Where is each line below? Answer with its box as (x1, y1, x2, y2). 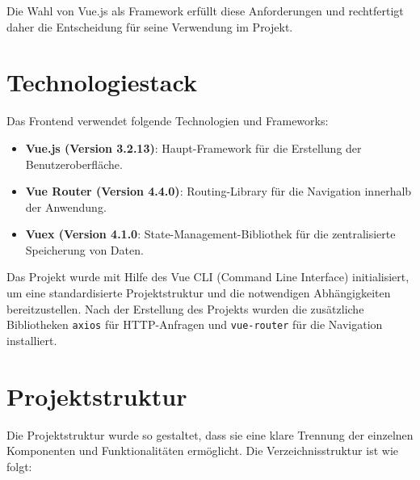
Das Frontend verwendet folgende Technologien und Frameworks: (6, 112, 329, 129)
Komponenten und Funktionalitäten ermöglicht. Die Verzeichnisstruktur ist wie (6, 442, 398, 459)
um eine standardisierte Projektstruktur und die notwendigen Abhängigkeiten (6, 284, 391, 301)
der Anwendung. (25, 198, 107, 215)
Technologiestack (6, 65, 197, 99)
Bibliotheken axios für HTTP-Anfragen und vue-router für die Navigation (6, 316, 383, 333)
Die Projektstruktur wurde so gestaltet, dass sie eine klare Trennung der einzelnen (6, 426, 414, 443)
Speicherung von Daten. (25, 241, 144, 258)
